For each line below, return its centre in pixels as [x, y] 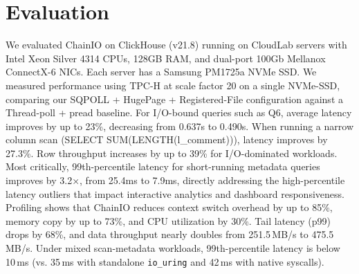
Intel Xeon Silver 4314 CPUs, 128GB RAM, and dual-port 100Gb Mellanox [166, 58]
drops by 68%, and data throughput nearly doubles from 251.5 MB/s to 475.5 [170, 234]
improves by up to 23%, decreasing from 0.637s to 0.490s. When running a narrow [179, 126]
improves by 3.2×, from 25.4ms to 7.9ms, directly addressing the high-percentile [175, 180]
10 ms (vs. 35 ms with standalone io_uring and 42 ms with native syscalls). [165, 261]
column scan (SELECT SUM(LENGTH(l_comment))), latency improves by [167, 139]
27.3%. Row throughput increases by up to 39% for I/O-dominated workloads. [172, 153]
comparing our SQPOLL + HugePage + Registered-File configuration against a [174, 99]
